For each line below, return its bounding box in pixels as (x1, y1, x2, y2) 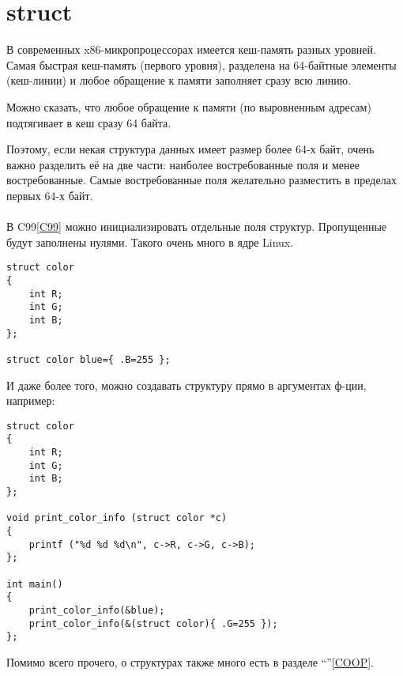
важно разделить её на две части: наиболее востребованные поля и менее (6, 156, 360, 172)
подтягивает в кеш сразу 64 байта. (6, 114, 171, 130)
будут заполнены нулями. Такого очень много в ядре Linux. (6, 233, 294, 250)
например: (6, 392, 55, 409)
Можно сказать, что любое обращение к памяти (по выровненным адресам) (6, 98, 371, 115)
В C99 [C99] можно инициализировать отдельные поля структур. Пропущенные (6, 218, 387, 235)
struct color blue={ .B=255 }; (6, 353, 171, 365)
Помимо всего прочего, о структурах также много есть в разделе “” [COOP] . (6, 653, 374, 670)
